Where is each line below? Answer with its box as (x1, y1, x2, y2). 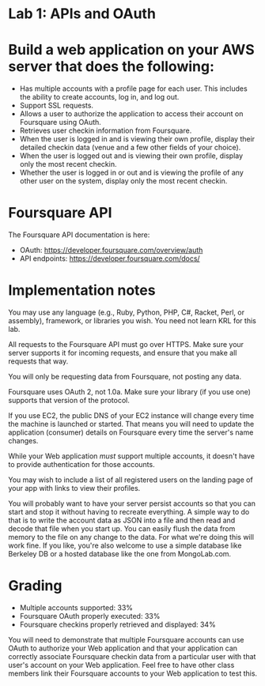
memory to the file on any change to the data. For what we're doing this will (8, 533, 255, 541)
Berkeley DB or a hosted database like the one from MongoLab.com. (8, 549, 232, 558)
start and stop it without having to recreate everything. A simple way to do (8, 507, 250, 516)
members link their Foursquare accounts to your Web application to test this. (8, 669, 258, 678)
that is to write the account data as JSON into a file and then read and (8, 515, 236, 525)
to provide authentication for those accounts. (8, 460, 156, 469)
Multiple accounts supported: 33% (19, 602, 133, 612)
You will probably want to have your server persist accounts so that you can (8, 499, 256, 508)
